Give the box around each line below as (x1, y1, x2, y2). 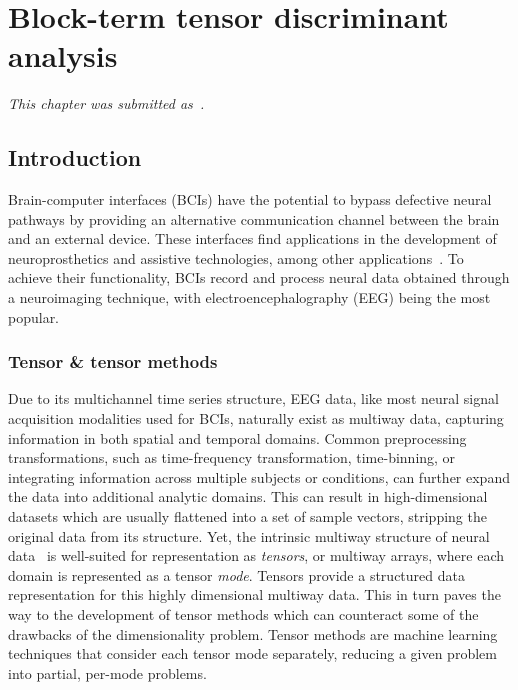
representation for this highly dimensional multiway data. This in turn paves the (8, 584, 501, 605)
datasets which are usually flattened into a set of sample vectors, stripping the (8, 506, 487, 527)
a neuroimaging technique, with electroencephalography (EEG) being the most (8, 287, 491, 308)
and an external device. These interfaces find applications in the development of (8, 228, 497, 249)
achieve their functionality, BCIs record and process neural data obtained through (8, 267, 510, 288)
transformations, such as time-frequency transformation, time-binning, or (8, 447, 456, 468)
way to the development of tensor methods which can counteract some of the (8, 604, 479, 625)
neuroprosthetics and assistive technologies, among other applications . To (8, 247, 464, 268)
